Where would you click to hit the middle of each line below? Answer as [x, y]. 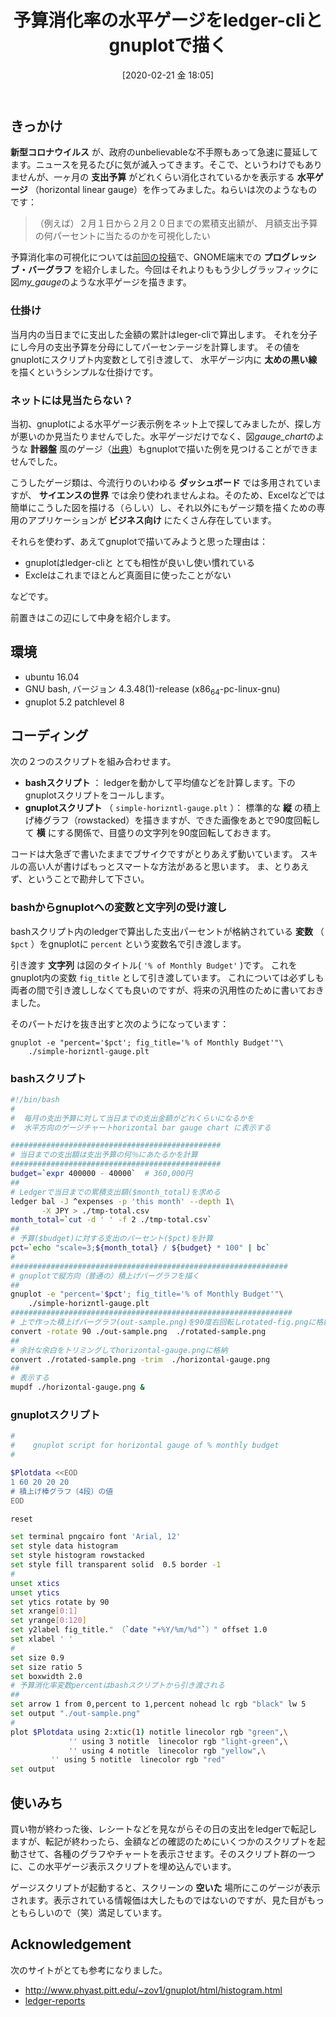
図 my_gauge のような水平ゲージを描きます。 [101, 282]
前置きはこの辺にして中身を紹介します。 [93, 617]
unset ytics [35, 1592]
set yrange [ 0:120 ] [48, 1621]
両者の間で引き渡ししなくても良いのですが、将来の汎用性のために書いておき [167, 990]
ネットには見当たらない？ [72, 400]
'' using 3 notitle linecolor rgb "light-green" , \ [178, 1741]
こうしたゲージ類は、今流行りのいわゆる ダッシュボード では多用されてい [161, 482]
